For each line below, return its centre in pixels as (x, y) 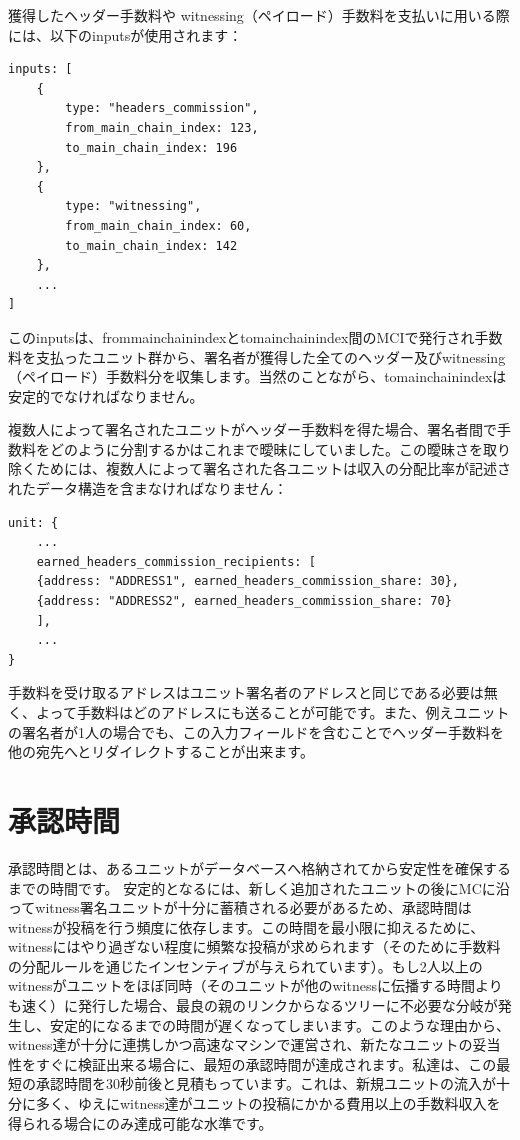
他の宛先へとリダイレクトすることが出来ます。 (161, 751)
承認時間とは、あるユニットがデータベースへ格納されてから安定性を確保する (259, 867)
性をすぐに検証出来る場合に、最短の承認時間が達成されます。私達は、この (252, 1063)
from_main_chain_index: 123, (162, 127)
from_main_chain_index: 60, (158, 225)
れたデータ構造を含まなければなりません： (148, 488)
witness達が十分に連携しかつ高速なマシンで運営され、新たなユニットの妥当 (254, 1044)
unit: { (33, 522)
